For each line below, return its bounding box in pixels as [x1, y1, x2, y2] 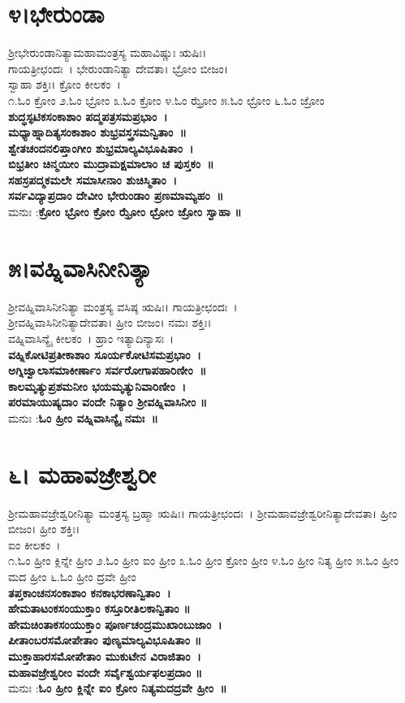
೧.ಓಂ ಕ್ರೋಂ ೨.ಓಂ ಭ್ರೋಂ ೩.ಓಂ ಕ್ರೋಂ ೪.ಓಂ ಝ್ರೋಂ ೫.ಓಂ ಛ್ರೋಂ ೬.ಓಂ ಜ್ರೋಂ [8, 91, 325, 108]
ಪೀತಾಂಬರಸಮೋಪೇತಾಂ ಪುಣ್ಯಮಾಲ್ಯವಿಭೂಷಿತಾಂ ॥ [8, 631, 201, 649]
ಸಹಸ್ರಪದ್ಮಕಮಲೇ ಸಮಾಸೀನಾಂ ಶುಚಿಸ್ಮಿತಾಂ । [8, 171, 177, 188]
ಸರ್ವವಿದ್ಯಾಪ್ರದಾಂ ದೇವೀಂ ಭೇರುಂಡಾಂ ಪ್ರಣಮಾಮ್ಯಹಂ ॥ [8, 187, 224, 204]
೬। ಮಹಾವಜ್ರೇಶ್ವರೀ [8, 457, 157, 490]
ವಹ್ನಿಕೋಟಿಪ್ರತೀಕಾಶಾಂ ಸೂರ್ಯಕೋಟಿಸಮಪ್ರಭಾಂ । [8, 345, 201, 362]
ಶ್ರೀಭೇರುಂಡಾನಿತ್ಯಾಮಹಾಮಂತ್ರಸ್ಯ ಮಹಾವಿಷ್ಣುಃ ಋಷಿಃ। [8, 44, 207, 61]
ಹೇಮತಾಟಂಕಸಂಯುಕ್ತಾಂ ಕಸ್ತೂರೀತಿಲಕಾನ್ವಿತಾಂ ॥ [8, 600, 191, 617]
